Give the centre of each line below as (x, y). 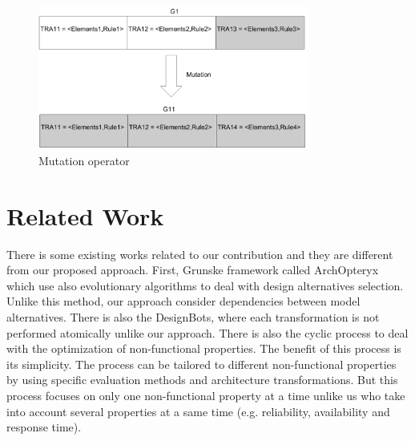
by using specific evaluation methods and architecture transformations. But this (202, 380)
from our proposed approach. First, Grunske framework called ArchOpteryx (193, 270)
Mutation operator (84, 160)
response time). (44, 427)
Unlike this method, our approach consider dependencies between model (183, 301)
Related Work (85, 215)
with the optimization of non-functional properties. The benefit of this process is (204, 348)
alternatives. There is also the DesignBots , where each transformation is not (193, 317)
